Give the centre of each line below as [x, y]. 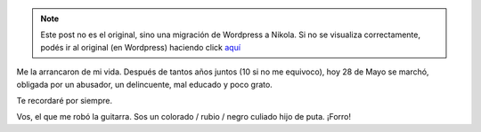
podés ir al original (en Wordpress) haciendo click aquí [140, 47]
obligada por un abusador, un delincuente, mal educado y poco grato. [145, 84]
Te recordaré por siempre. [65, 100]
